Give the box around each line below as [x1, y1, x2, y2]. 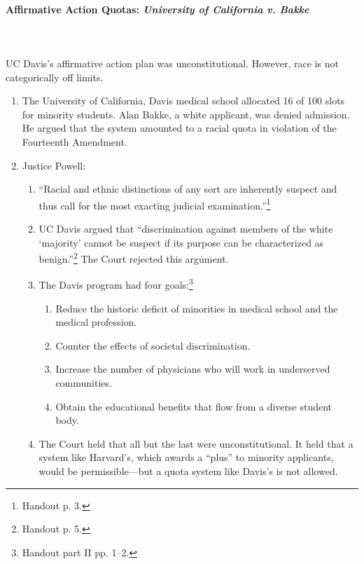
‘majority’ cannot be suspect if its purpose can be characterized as [38, 235, 324, 249]
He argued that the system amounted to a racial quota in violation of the [22, 121, 337, 135]
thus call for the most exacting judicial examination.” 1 [38, 195, 271, 212]
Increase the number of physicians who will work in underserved [55, 362, 330, 376]
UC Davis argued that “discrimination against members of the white [38, 221, 333, 235]
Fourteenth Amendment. [22, 134, 127, 149]
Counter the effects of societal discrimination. [55, 338, 251, 352]
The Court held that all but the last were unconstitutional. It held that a [38, 436, 353, 450]
